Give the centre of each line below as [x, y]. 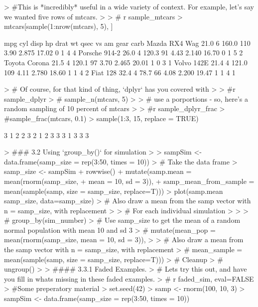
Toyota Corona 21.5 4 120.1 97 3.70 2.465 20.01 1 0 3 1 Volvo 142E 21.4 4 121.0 [126, 62]
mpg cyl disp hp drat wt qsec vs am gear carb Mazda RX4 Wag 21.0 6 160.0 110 [127, 43]
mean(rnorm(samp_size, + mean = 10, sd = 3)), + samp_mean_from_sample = [129, 181]
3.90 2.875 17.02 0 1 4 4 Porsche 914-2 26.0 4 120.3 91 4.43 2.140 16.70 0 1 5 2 [124, 53]
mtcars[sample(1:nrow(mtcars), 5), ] [59, 26]
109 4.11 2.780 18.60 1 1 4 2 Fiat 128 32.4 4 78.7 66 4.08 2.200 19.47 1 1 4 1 [120, 72]
